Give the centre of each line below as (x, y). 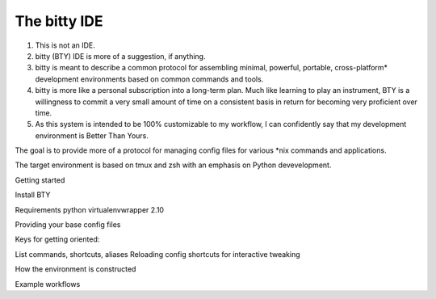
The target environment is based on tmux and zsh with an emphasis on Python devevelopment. (173, 165)
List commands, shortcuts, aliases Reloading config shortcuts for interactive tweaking (157, 254)
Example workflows (48, 284)
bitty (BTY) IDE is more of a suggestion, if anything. (120, 56)
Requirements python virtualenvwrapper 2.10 (90, 209)
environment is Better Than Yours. (92, 135)
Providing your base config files (68, 225)
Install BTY (33, 195)
